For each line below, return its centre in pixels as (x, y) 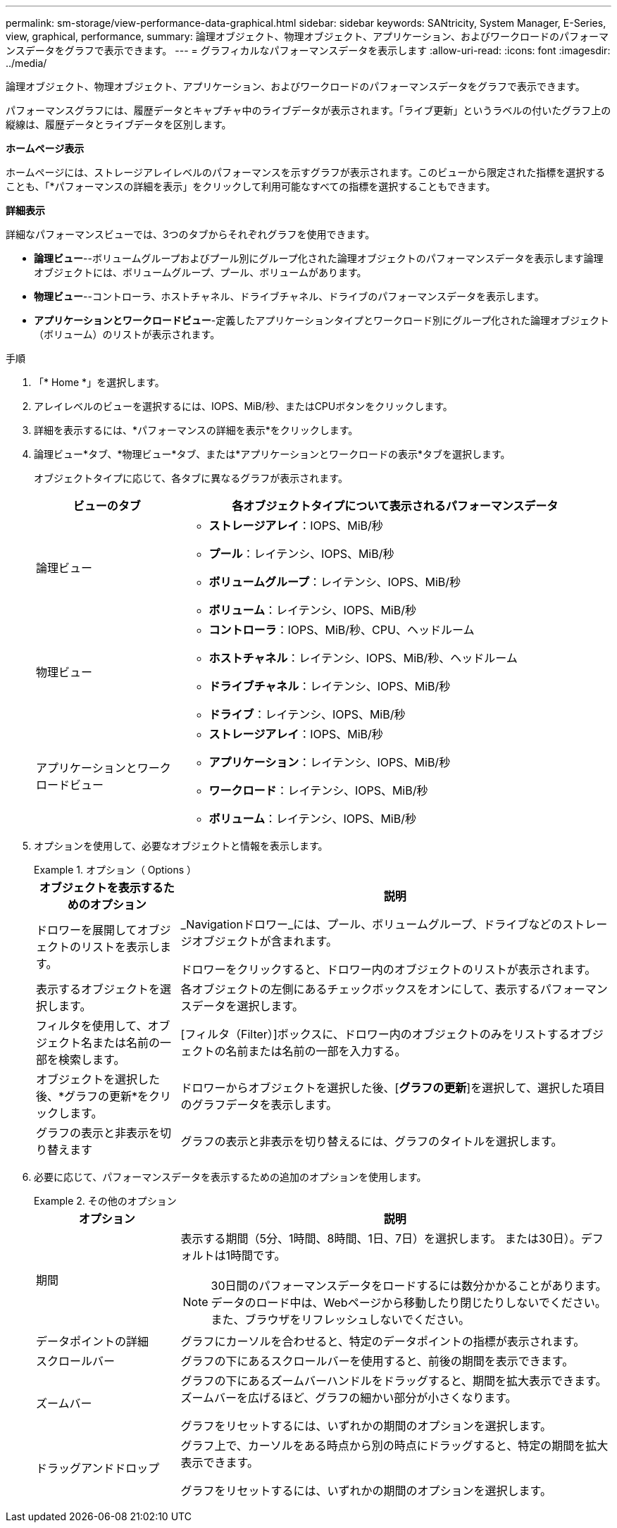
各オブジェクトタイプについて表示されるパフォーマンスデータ (395, 506)
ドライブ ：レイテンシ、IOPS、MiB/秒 (307, 714)
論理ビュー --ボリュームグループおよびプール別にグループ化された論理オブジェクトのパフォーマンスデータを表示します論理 (319, 258)
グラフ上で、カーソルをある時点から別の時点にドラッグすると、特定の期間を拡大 (394, 1446)
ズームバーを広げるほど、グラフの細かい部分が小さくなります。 (349, 1398)
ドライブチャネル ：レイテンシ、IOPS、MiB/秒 (330, 686)
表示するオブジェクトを (98, 989)
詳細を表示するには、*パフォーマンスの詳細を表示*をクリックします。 (196, 430)
